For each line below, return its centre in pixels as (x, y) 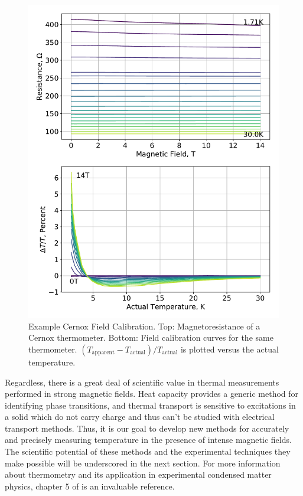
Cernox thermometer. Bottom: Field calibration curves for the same (151, 337)
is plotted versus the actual (229, 349)
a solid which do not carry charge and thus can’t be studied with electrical (140, 417)
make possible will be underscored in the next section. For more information (143, 463)
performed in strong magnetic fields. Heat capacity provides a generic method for (152, 394)
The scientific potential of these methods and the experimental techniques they (148, 451)
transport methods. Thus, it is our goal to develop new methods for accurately (147, 428)
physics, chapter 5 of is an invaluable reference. (90, 486)
